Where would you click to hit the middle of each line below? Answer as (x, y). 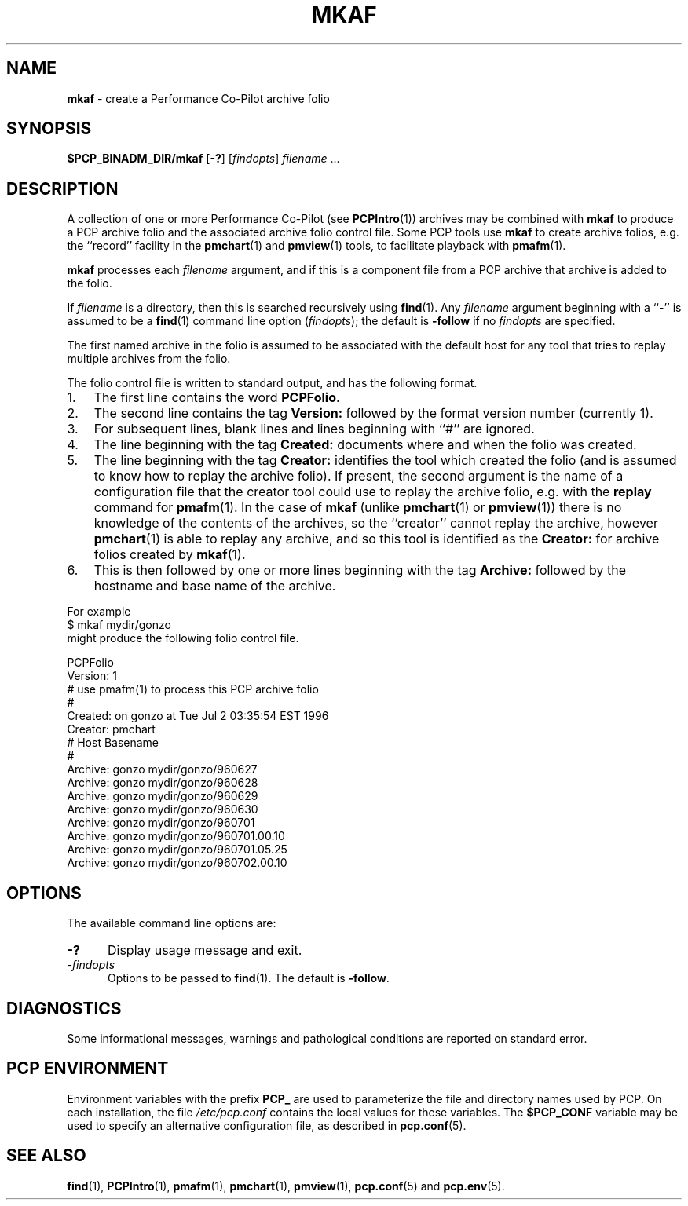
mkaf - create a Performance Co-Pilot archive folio (198, 98)
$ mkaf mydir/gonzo (119, 625)
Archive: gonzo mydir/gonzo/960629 (163, 796)
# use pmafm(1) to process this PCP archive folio (193, 689)
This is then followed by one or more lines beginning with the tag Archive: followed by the (360, 570)
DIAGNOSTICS (64, 1008)
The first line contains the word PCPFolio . (217, 398)
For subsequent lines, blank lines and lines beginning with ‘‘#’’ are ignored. (314, 429)
